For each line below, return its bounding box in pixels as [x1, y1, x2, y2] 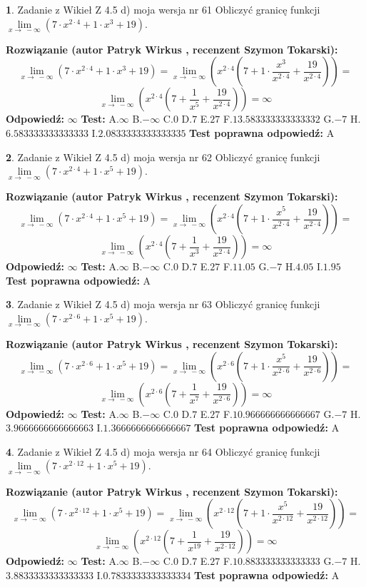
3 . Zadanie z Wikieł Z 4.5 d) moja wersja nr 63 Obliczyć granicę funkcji [6, 297, 320, 312]
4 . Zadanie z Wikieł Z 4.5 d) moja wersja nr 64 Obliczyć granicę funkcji [6, 444, 320, 459]
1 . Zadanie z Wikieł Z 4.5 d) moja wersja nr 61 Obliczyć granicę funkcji [6, 2, 320, 16]
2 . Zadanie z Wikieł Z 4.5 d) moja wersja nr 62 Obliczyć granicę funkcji [6, 149, 320, 164]
